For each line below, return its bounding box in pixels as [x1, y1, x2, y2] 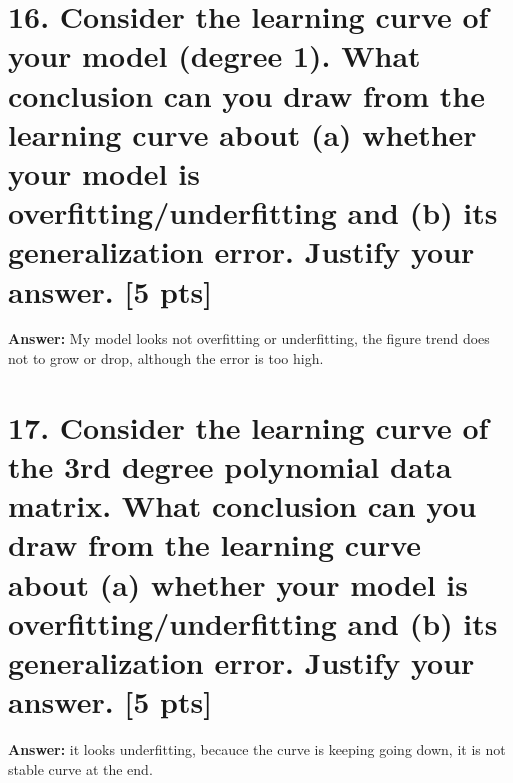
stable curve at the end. [8, 758, 153, 779]
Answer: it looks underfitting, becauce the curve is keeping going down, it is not [8, 739, 506, 760]
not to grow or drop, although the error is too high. [8, 348, 324, 369]
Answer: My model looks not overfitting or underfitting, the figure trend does [8, 328, 490, 349]
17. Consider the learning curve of [8, 406, 489, 447]
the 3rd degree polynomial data [8, 446, 452, 486]
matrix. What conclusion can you [8, 485, 477, 526]
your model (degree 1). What [8, 35, 421, 76]
